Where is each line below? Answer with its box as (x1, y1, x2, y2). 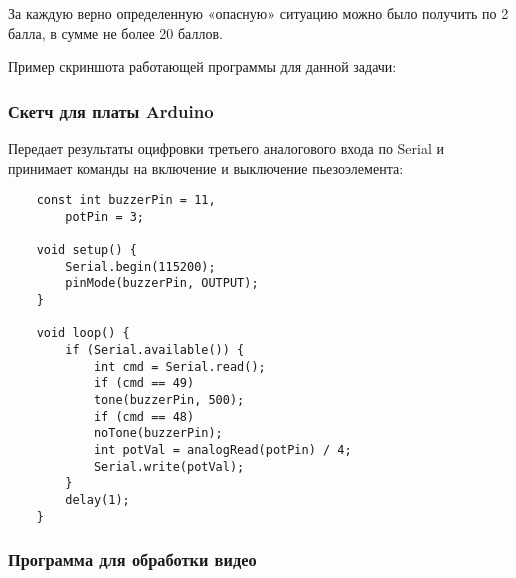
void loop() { (36, 326, 130, 341)
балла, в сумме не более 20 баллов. (8, 22, 223, 43)
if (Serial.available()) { (65, 343, 245, 358)
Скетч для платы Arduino (8, 98, 214, 123)
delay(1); (65, 493, 130, 507)
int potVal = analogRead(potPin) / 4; (93, 443, 352, 458)
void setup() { (36, 243, 137, 258)
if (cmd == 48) (93, 409, 195, 424)
